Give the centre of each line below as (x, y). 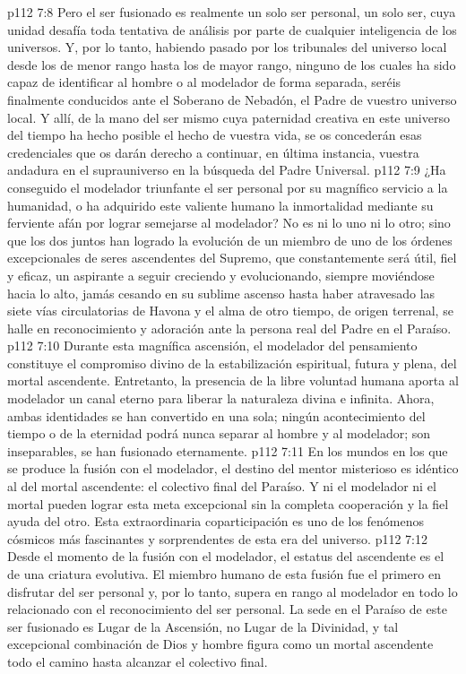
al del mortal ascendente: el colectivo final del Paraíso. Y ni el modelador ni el (222, 486)
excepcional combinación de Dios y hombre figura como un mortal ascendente (220, 644)
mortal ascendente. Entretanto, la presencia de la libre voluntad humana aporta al (233, 380)
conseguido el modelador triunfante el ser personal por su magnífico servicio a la (228, 187)
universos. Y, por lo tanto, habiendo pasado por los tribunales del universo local (227, 47)
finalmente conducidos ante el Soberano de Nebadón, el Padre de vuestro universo (232, 99)
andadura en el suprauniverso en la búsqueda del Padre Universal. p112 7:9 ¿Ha (227, 170)
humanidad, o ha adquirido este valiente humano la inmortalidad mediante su (220, 205)
